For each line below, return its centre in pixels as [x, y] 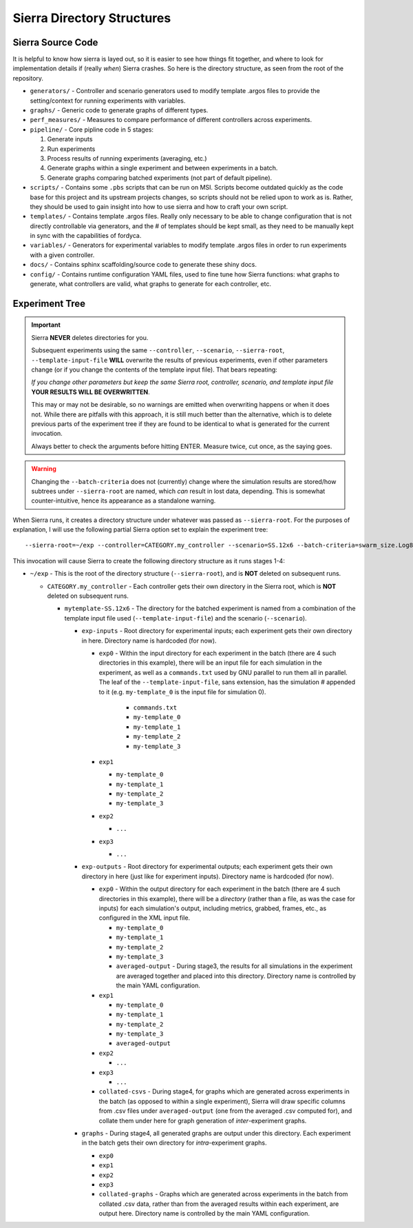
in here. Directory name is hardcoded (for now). [149, 641]
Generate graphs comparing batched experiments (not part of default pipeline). [160, 178]
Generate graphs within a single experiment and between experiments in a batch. [162, 168]
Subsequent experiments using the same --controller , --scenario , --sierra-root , [158, 350]
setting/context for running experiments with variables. [108, 101]
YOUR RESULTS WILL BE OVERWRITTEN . [91, 392]
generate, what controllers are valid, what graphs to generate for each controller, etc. [151, 284]
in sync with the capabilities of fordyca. [86, 236]
